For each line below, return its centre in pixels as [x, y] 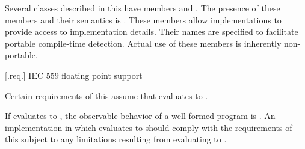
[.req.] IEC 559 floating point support [74, 75]
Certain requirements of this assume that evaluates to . [106, 95]
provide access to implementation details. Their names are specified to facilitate [152, 32]
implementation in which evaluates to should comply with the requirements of [149, 127]
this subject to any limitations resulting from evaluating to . [116, 139]
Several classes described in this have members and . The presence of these [143, 8]
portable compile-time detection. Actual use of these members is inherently [143, 43]
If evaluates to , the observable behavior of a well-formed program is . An [140, 116]
